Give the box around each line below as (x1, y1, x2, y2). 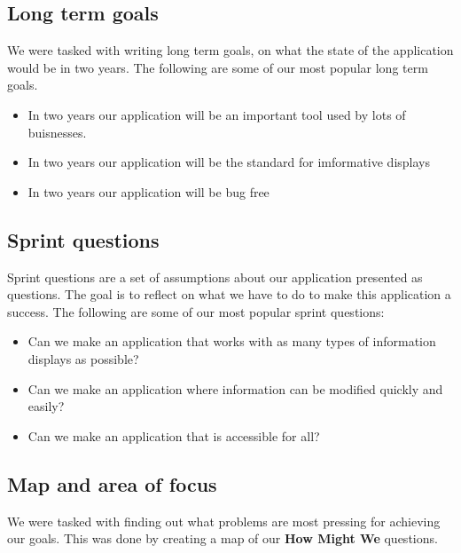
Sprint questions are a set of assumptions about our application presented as (7, 267, 423, 286)
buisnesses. (27, 122, 87, 141)
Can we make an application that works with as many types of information (27, 332, 436, 351)
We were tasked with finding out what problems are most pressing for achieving (7, 511, 441, 530)
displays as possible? (27, 349, 139, 367)
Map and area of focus (7, 470, 217, 497)
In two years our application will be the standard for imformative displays (27, 153, 430, 171)
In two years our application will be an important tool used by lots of (27, 105, 406, 123)
